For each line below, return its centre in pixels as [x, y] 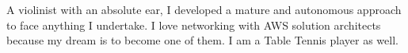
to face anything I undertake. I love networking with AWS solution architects [194, 25]
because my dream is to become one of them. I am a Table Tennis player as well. [202, 40]
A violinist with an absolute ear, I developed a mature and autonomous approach [204, 9]
